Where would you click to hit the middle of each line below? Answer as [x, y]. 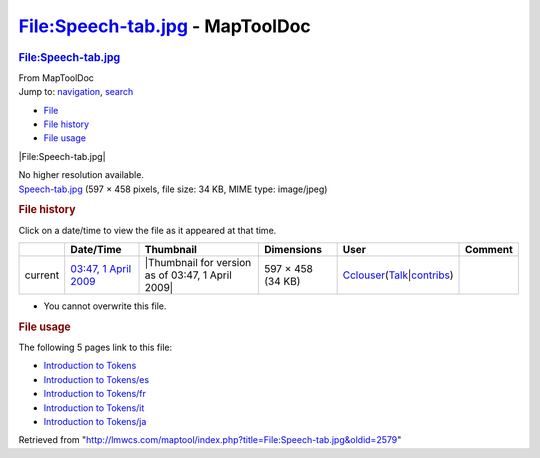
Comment [489, 249]
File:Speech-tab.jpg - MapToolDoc [165, 26]
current [42, 275]
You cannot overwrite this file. [105, 306]
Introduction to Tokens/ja [95, 421]
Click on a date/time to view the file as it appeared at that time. [147, 230]
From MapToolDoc [56, 77]
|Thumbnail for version [198, 262]
